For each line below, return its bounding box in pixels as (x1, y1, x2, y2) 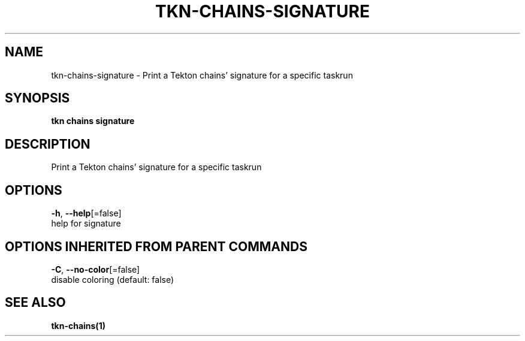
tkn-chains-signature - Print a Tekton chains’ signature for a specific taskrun (51, 70, 353, 80)
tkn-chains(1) (51, 320, 105, 331)
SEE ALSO (5, 295, 66, 310)
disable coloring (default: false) (51, 274, 174, 285)
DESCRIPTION (5, 136, 90, 152)
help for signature (51, 218, 121, 229)
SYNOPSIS (5, 90, 70, 106)
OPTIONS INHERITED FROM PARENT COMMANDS (5, 239, 307, 254)
